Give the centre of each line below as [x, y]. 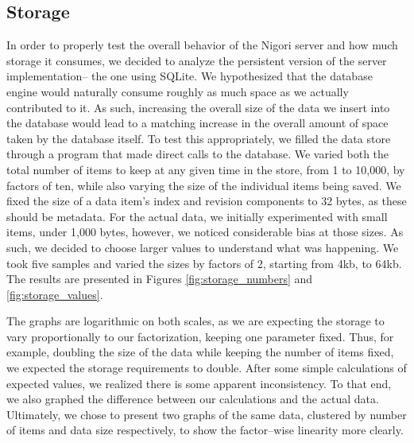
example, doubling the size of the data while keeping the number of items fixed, [200, 352]
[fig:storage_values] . [55, 294]
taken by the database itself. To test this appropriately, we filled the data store [199, 138]
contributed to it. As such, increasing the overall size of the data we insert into [198, 107]
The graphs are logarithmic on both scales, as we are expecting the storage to [195, 321]
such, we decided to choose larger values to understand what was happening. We [203, 247]
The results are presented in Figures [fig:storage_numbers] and [160, 279]
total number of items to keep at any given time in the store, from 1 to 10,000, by [206, 169]
